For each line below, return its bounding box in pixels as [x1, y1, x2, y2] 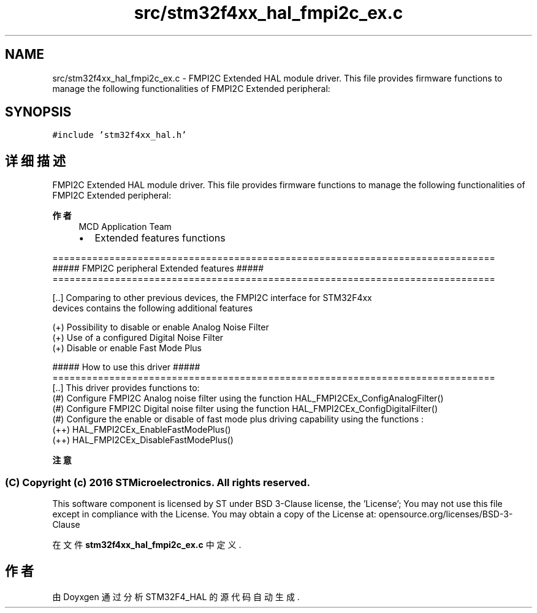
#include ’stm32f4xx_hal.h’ [52, 130, 187, 140]
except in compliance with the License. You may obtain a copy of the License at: [52, 509, 376, 520]
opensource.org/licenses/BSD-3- [378, 509, 513, 520]
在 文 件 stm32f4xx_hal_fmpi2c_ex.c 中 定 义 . [52, 539, 242, 550]
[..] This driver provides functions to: [52, 383, 200, 394]
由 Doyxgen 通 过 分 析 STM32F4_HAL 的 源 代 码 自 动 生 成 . [52, 591, 300, 602]
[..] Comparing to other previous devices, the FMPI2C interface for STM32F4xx [52, 292, 372, 303]
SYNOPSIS [5, 104, 72, 120]
